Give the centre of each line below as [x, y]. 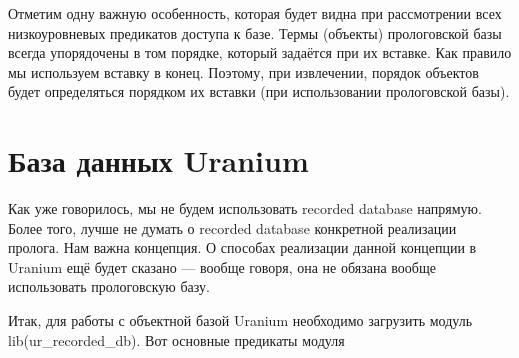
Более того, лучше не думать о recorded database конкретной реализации [232, 227]
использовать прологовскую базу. [109, 286]
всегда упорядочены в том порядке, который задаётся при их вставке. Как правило [260, 52]
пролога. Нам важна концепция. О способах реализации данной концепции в [242, 247]
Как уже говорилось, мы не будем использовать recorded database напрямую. [245, 208]
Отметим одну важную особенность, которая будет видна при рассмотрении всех [255, 13]
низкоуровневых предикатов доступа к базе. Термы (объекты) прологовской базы [255, 32]
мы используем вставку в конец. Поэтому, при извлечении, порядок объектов [243, 71]
